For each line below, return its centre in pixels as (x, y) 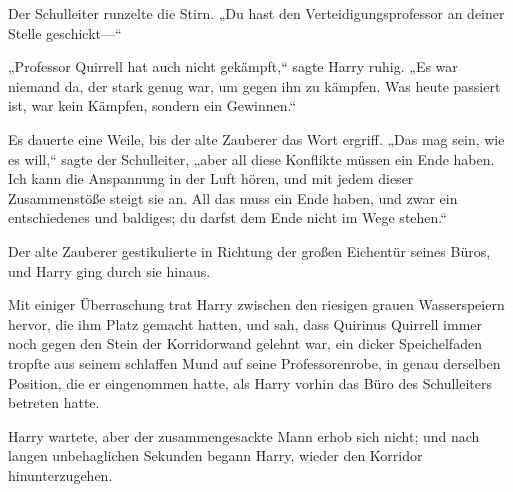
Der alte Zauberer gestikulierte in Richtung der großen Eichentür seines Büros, (249, 250)
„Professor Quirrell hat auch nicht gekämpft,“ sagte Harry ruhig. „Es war (233, 66)
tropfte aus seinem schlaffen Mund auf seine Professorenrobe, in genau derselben (254, 362)
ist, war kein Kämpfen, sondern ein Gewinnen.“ (152, 105)
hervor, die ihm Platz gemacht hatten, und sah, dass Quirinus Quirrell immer (245, 323)
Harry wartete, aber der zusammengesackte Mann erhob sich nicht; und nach (244, 435)
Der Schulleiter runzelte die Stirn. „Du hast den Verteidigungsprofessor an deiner (256, 13)
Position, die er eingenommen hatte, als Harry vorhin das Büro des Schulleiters (250, 382)
